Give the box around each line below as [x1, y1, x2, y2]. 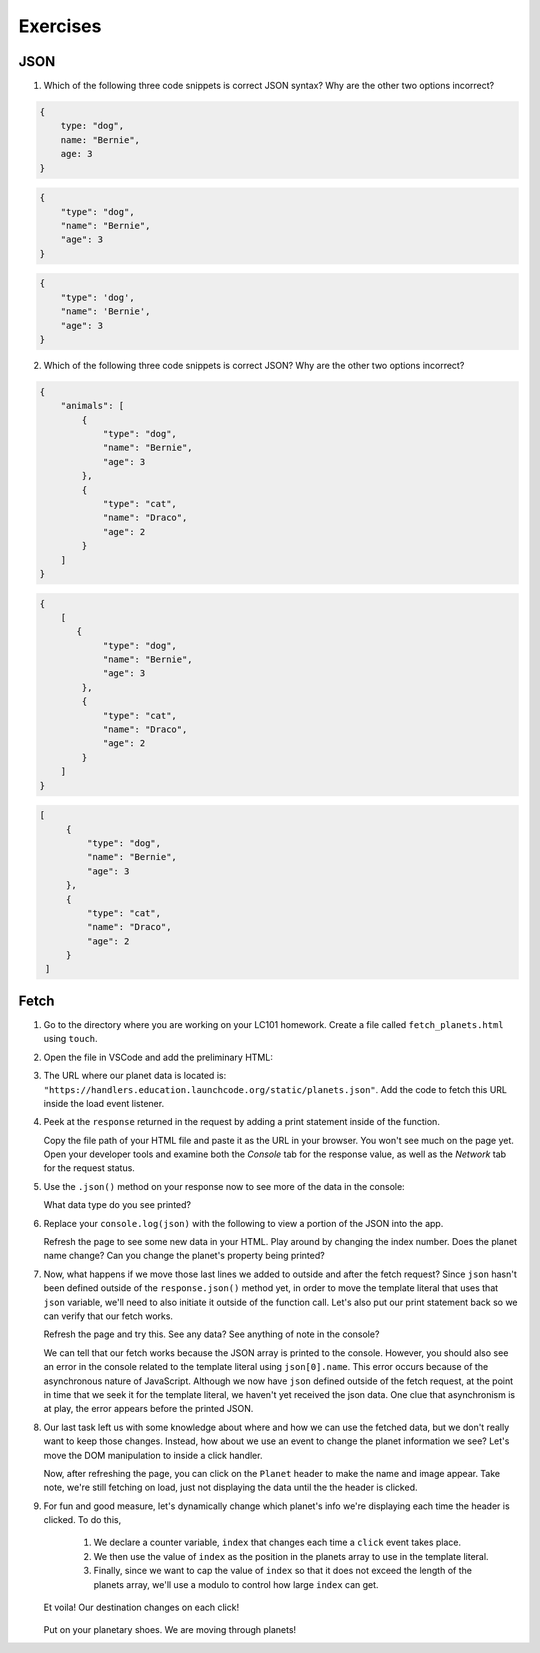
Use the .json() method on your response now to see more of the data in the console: [43, 1180, 405, 1192]
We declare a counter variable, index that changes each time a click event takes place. [93, 1536, 462, 1549]
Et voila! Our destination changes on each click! [43, 1601, 240, 1614]
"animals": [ [60, 400, 125, 412]
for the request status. [43, 1162, 135, 1174]
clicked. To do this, [43, 1514, 122, 1526]
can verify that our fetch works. [43, 1310, 174, 1322]
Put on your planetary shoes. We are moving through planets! [43, 1624, 297, 1636]
